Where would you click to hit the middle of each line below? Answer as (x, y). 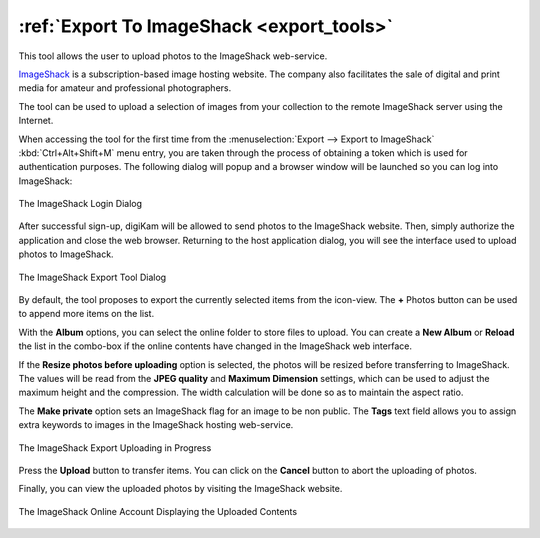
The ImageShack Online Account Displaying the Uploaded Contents (158, 511)
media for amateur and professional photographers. (125, 88)
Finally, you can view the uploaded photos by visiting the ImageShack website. (180, 489)
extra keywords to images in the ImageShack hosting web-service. (156, 425)
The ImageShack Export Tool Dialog (92, 277)
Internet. (36, 121)
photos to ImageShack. (66, 254)
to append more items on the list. (86, 314)
